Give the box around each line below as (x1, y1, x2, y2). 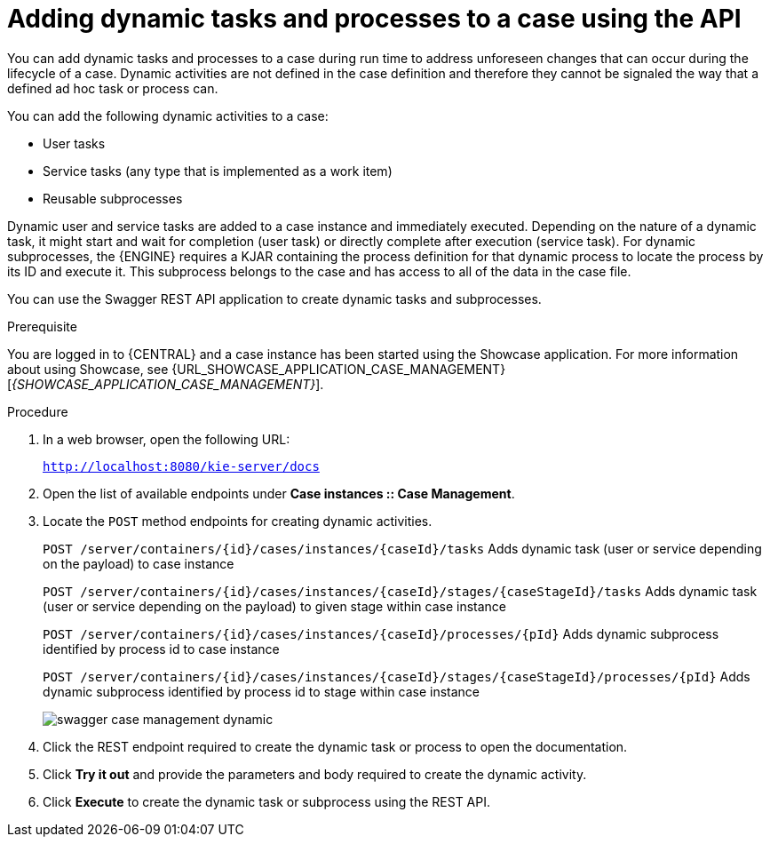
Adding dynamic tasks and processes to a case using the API (7, 4, 742, 34)
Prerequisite (7, 318, 77, 334)
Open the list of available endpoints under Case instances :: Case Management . (43, 485, 515, 501)
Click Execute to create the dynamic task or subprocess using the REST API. (43, 793, 491, 809)
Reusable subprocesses (43, 190, 183, 206)
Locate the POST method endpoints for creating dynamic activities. (43, 513, 433, 529)
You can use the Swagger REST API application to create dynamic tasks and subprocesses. (7, 291, 542, 307)
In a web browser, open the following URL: (43, 431, 290, 447)
